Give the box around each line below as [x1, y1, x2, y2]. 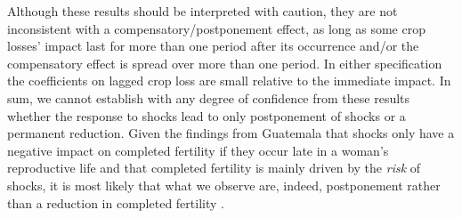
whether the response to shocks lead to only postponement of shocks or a [7, 106, 406, 125]
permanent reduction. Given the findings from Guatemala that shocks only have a [7, 124, 455, 142]
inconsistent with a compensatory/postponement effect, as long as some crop [7, 19, 426, 37]
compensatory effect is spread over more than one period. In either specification [7, 53, 442, 72]
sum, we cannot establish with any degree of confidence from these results [7, 88, 410, 107]
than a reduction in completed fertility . [7, 193, 224, 212]
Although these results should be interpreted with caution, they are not [7, 2, 398, 20]
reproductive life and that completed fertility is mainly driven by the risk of [7, 158, 421, 177]
